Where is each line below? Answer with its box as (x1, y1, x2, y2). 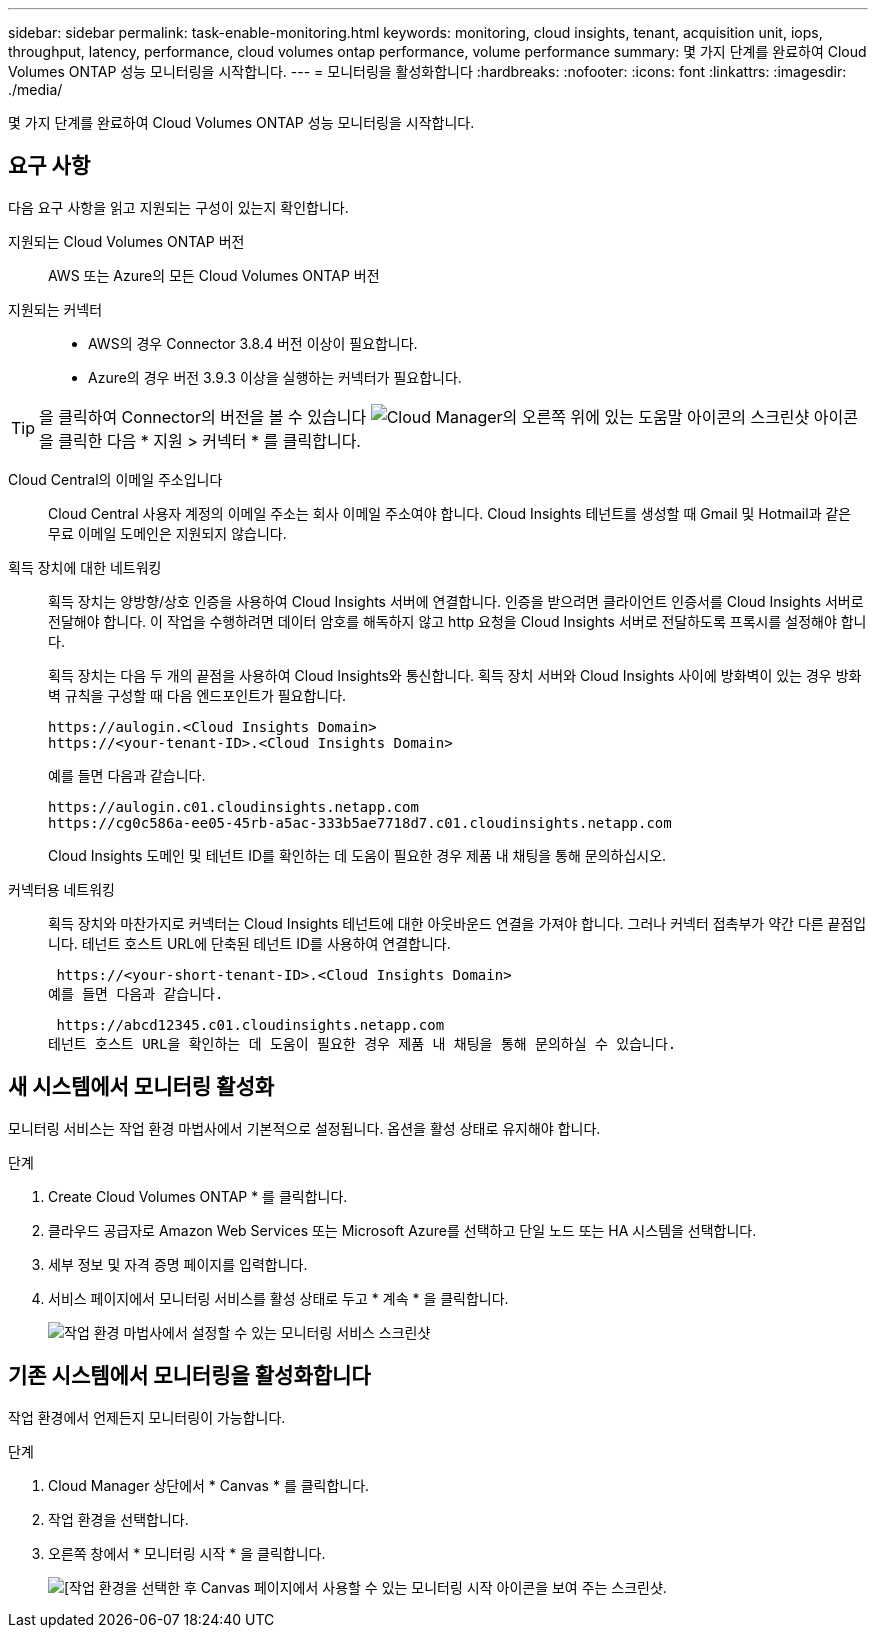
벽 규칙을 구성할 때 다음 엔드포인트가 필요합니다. (48, 686, 347, 704)
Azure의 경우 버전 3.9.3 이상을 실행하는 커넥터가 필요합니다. (88, 368, 462, 386)
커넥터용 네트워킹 (8, 880, 115, 898)
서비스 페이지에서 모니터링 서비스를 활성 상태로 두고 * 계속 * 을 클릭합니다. (48, 1289, 509, 1307)
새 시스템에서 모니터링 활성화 (8, 1074, 275, 1100)
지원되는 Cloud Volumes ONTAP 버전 (8, 232, 245, 250)
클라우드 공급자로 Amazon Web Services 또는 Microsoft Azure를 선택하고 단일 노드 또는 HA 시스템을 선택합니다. (48, 1221, 757, 1239)
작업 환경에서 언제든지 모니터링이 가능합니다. (8, 1408, 286, 1426)
